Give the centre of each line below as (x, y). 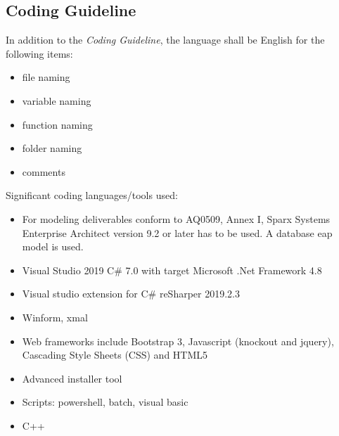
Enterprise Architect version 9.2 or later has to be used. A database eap (177, 232)
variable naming (57, 100)
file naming (46, 77)
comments (44, 171)
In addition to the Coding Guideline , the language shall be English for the (165, 40)
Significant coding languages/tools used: (92, 195)
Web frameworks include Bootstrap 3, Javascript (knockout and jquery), (178, 341)
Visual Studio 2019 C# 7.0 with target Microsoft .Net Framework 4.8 (172, 270)
